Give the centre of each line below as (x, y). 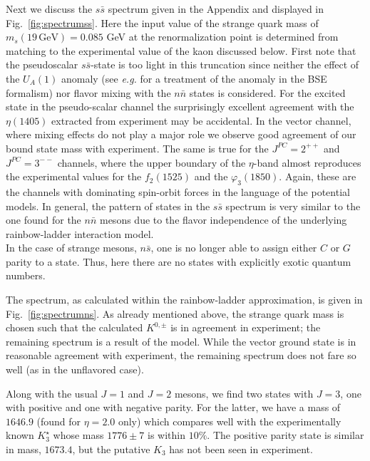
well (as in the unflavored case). (75, 369)
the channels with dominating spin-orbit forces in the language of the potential (178, 191)
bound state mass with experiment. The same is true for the (137, 148)
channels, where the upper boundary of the (151, 162)
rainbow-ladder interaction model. (80, 233)
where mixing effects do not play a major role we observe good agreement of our (181, 134)
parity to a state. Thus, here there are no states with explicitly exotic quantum (179, 261)
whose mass (78, 435)
